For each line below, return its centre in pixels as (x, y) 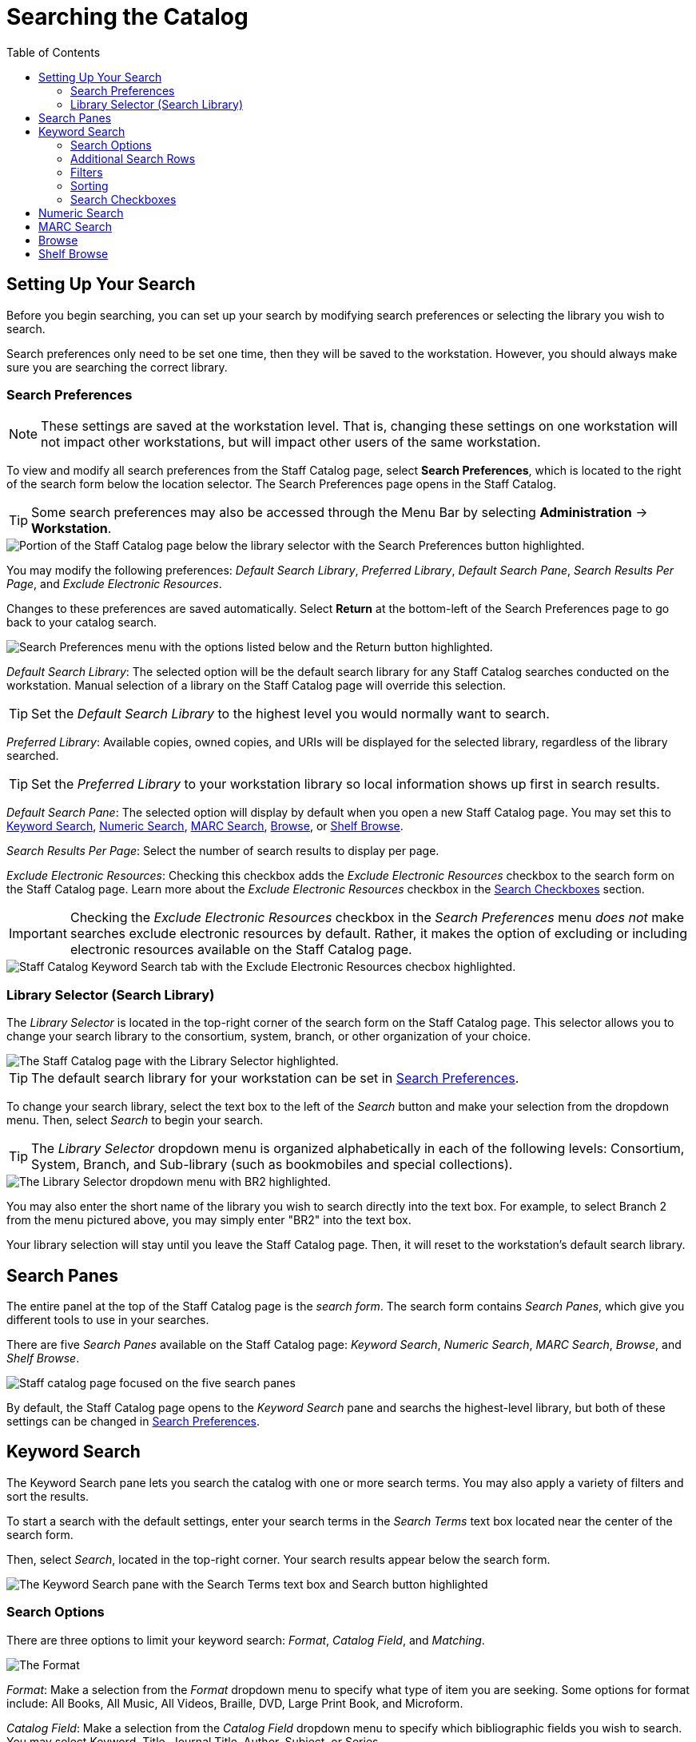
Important (38, 934)
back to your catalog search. (82, 622)
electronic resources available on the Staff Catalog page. (241, 950)
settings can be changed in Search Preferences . (133, 1421)
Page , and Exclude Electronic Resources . (114, 584)
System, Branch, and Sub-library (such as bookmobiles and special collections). (272, 1165)
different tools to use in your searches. (108, 1319)
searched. (33, 756)
